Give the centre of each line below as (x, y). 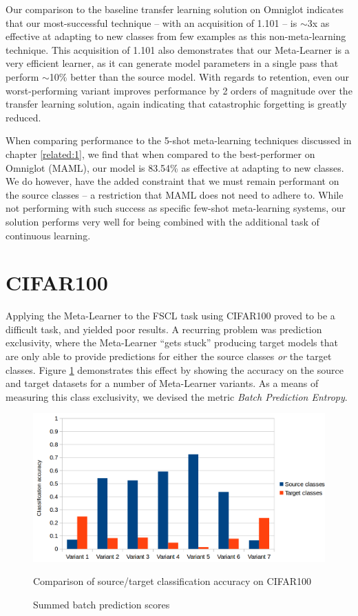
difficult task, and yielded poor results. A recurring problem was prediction (164, 329)
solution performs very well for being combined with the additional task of (162, 221)
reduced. (23, 117)
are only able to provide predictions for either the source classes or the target (169, 356)
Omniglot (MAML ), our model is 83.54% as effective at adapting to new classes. (175, 167)
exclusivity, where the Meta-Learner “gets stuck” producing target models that (172, 342)
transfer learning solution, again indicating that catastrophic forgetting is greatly (176, 104)
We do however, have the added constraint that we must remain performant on (172, 181)
